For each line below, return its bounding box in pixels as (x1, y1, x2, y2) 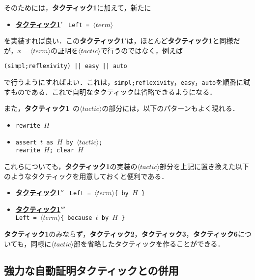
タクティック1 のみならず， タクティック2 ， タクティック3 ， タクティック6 (4, 229, 238, 239)
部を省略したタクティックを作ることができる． (73, 238, 225, 248)
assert (15, 139, 37, 146)
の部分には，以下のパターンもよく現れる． (102, 103, 239, 113)
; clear (49, 147, 74, 154)
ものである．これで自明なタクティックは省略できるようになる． (10, 86, 217, 97)
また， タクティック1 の (4, 103, 80, 113)
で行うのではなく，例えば (100, 45, 183, 55)
